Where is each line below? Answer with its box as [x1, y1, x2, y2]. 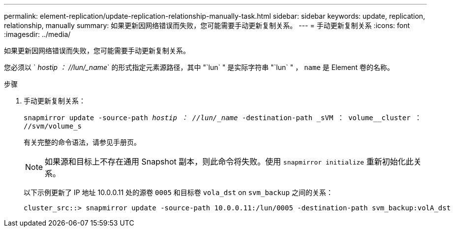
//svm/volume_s [24, 122, 82, 130]
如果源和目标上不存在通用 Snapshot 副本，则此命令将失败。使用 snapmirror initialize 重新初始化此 [45, 157, 414, 166]
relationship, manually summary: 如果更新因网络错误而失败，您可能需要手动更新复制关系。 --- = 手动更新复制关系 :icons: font [4, 21, 410, 30]
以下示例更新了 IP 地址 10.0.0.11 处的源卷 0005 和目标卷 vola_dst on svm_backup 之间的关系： [24, 188, 333, 197]
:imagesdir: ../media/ [4, 30, 71, 38]
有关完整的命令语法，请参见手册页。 [24, 138, 141, 146]
